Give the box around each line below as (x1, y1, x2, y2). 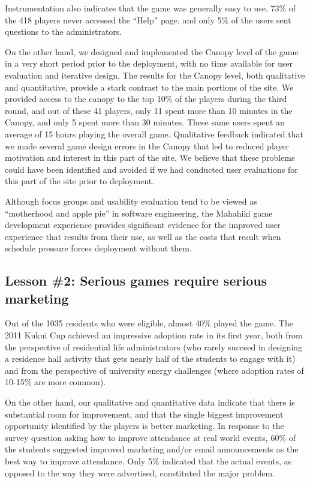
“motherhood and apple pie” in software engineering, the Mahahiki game (5, 206, 273, 219)
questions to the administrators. (5, 25, 122, 38)
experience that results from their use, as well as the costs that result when (5, 230, 281, 242)
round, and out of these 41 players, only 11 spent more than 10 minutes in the (5, 104, 293, 116)
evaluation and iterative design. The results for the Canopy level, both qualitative (5, 68, 305, 81)
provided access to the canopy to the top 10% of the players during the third (5, 92, 287, 105)
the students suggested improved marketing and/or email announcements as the (5, 443, 299, 455)
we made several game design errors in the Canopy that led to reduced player (5, 139, 290, 152)
